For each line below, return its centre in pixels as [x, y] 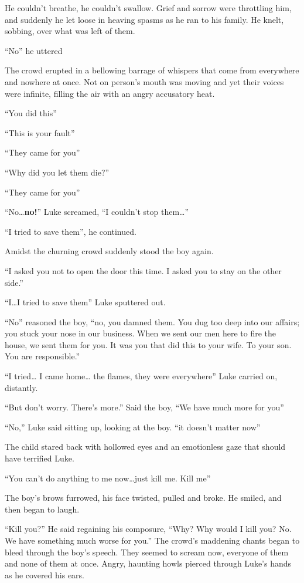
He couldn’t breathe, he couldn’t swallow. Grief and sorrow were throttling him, [148, 8]
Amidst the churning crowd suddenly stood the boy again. [109, 251]
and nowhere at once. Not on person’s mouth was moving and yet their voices [144, 81]
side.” [14, 282]
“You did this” [31, 113]
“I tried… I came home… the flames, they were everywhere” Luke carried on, [141, 376]
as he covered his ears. [45, 574]
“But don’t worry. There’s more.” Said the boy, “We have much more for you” [144, 407]
